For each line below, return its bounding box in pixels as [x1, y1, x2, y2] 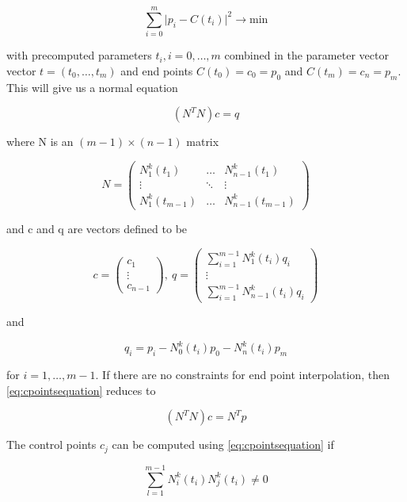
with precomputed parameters [6, 47, 152, 63]
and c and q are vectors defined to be [6, 220, 188, 236]
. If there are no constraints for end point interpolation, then [95, 366, 390, 383]
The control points [6, 436, 97, 453]
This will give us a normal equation [6, 79, 178, 95]
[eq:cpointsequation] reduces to [6, 381, 156, 398]
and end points [120, 62, 193, 79]
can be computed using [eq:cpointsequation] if [112, 436, 334, 453]
